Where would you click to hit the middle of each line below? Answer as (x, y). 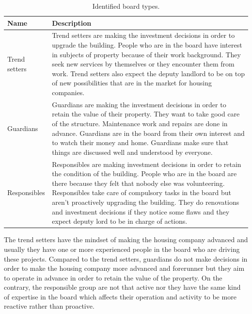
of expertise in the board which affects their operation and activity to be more (120, 296)
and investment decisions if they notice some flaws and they (141, 211)
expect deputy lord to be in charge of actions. (120, 221)
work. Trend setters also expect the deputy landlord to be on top (149, 73)
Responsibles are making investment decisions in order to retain (147, 164)
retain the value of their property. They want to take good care (146, 114)
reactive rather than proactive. (49, 306)
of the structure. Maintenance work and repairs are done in (140, 124)
